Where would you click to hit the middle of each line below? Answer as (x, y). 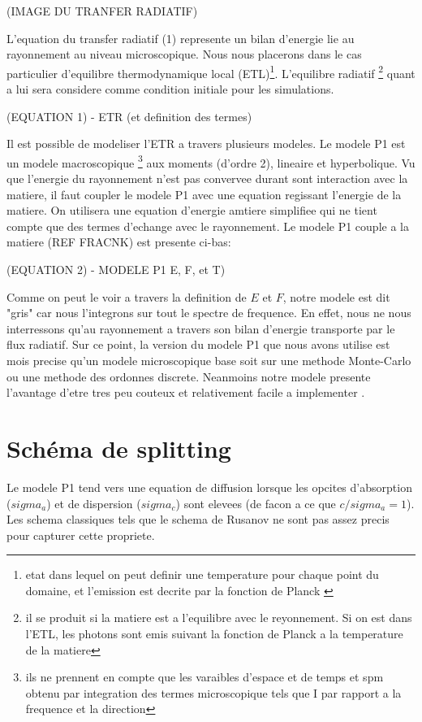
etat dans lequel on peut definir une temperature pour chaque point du (202, 574)
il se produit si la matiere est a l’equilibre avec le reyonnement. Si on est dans (219, 618)
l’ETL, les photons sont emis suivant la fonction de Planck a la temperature (214, 634)
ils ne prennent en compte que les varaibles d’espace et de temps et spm (205, 677)
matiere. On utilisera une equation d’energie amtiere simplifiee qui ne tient (192, 210)
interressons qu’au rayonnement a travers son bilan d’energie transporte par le (201, 328)
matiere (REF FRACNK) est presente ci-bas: (119, 242)
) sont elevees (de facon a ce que (256, 503)
